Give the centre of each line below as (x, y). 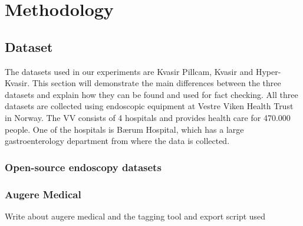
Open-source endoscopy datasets (83, 167)
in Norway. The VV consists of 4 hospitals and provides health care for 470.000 (148, 117)
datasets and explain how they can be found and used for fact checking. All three (151, 94)
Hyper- (268, 71)
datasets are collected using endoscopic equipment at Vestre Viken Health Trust (149, 106)
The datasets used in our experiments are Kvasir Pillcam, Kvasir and (129, 71)
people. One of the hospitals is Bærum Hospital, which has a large (124, 129)
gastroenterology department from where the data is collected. (117, 141)
